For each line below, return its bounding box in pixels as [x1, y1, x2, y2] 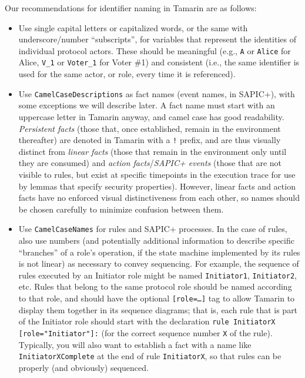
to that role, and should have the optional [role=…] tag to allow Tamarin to [18, 292, 295, 304]
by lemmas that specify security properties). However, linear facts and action [18, 180, 296, 192]
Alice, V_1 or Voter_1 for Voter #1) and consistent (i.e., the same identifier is [18, 56, 300, 68]
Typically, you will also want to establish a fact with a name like [18, 338, 252, 350]
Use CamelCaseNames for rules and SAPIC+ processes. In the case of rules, [18, 223, 287, 235]
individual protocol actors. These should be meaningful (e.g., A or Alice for [18, 44, 291, 57]
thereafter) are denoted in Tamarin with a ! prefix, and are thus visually [18, 134, 281, 146]
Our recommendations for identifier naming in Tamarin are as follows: [5, 2, 257, 14]
